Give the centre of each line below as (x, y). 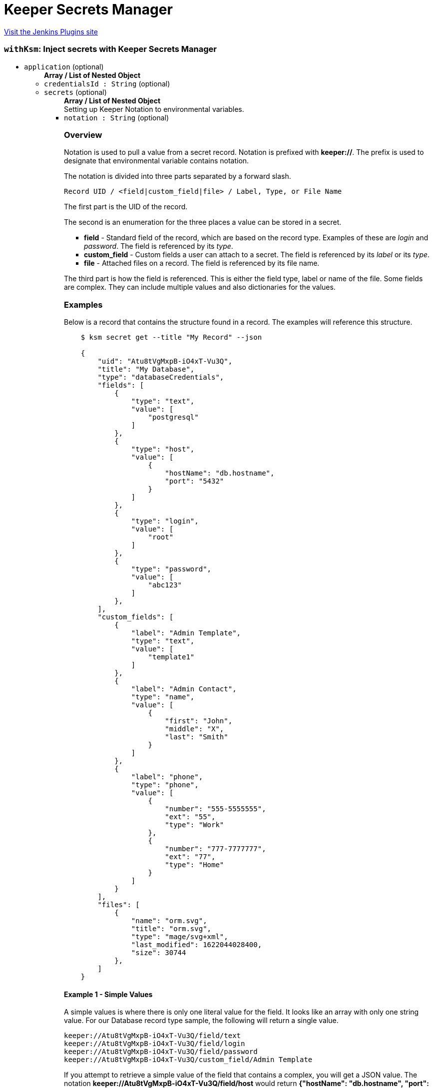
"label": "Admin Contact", (184, 689)
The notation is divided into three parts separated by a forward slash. (178, 176)
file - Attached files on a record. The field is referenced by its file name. (202, 263)
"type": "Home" (195, 865)
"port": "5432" (195, 481)
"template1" (171, 657)
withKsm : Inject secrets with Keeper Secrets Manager (110, 49)
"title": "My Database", (146, 369)
